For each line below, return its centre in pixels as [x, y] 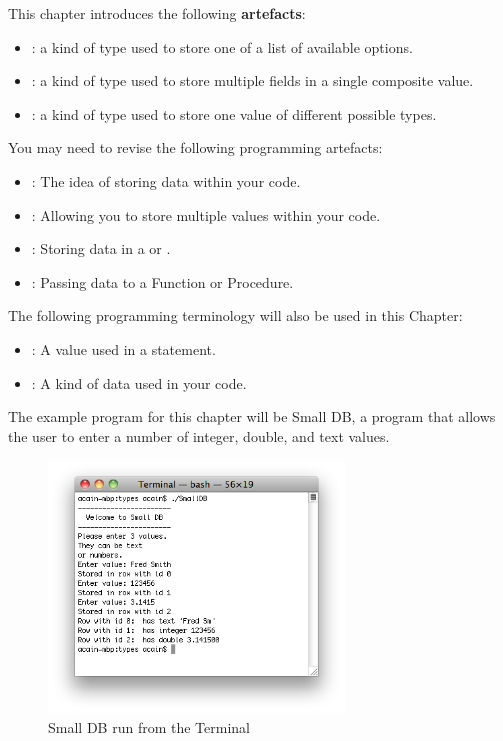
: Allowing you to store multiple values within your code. [206, 214]
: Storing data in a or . [101, 248]
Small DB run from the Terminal [149, 726]
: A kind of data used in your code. [139, 382]
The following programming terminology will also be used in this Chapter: [235, 315]
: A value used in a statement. [123, 348]
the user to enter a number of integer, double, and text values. [199, 435]
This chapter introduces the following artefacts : [157, 13]
